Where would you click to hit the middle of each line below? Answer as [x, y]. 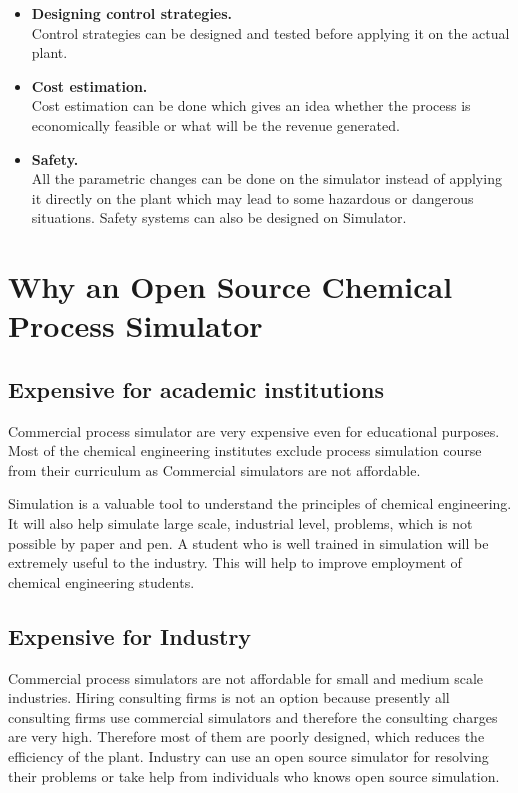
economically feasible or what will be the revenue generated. [215, 124]
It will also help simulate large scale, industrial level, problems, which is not [240, 523]
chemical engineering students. [101, 581]
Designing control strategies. [132, 13]
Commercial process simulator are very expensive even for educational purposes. [254, 430]
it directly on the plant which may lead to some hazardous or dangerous [252, 197]
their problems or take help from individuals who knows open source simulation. [254, 775]
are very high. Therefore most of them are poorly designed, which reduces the [246, 736]
